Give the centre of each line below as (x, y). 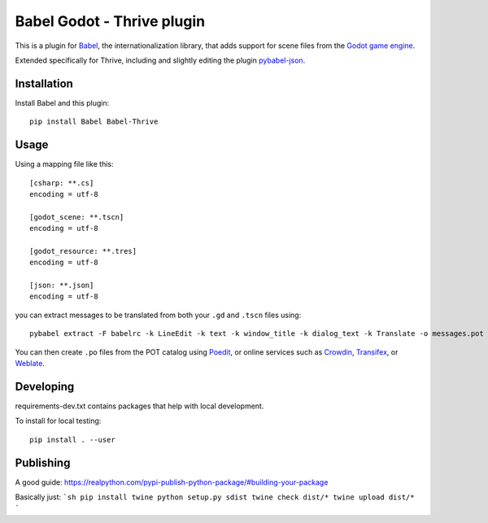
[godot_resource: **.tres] (83, 251)
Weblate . (30, 363)
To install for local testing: (58, 421)
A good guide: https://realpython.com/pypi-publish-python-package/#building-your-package (172, 482)
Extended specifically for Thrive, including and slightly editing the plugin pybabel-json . (160, 60)
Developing (45, 386)
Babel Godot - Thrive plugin (110, 21)
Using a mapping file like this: (64, 164)
